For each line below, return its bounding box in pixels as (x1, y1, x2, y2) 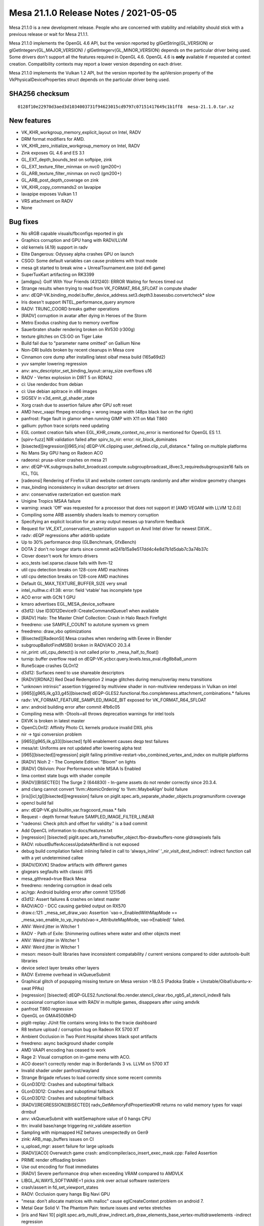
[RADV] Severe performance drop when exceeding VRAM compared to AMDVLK (21, 1171, 183, 1176)
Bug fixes (9, 217, 39, 226)
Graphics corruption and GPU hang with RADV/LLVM (21, 237, 128, 243)
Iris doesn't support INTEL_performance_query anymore (21, 299, 135, 305)
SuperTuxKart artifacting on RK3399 (21, 272, 95, 278)
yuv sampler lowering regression (21, 361, 88, 367)
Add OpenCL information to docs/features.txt (21, 827, 112, 833)
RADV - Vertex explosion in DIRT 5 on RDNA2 (21, 375, 113, 380)
